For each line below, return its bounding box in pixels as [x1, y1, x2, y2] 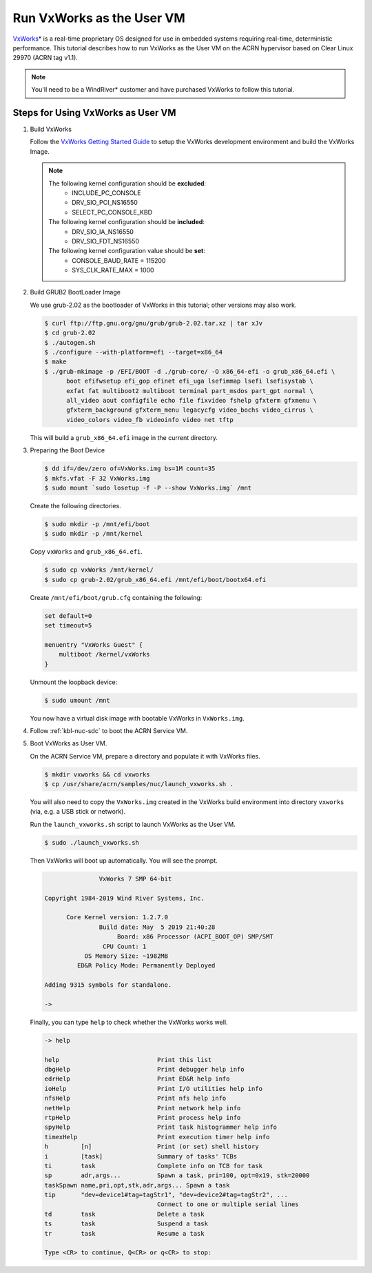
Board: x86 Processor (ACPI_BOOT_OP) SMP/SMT [117, 933, 273, 941]
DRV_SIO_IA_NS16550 [72, 228, 134, 236]
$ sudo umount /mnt [44, 696, 110, 704]
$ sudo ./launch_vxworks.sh [44, 839, 139, 846]
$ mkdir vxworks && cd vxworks [44, 770, 151, 779]
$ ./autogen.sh [44, 339, 96, 346]
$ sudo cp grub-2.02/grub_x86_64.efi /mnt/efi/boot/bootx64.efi [44, 576, 267, 583]
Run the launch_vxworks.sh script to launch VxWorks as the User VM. [30, 820, 236, 828]
